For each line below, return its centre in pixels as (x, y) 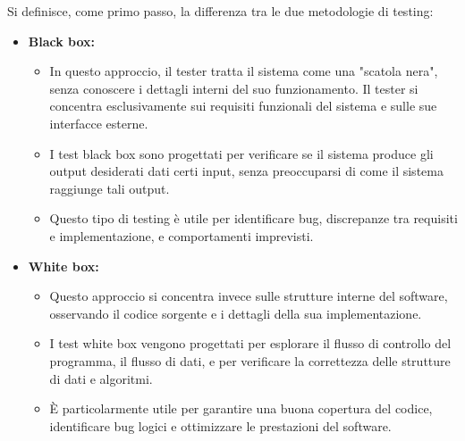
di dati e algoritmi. (101, 378)
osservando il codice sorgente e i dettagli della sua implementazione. (236, 313)
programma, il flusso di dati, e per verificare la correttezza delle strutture (250, 360)
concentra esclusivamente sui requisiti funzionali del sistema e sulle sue (243, 106)
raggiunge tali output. (110, 188)
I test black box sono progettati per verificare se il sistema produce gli (241, 153)
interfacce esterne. (99, 123)
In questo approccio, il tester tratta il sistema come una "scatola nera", (244, 71)
